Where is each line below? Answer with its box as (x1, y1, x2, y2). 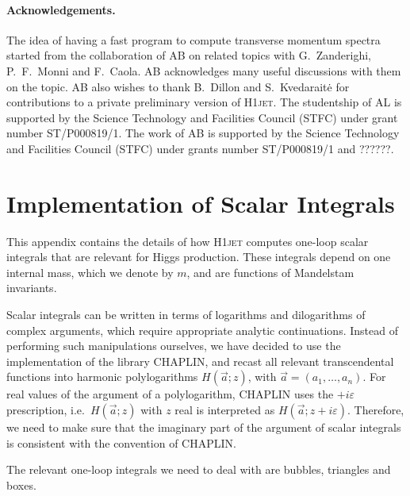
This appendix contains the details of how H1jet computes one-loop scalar (6, 233, 369, 249)
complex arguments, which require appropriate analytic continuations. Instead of (6, 321, 398, 338)
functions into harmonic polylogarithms (6, 368, 198, 385)
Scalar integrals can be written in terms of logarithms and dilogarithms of (6, 306, 366, 323)
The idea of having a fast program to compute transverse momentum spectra (6, 31, 381, 48)
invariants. (6, 279, 57, 296)
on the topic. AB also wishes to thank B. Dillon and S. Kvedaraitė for (6, 78, 350, 94)
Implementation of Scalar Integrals (6, 186, 395, 219)
